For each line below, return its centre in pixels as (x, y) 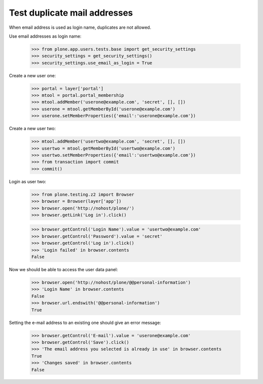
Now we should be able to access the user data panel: (64, 270)
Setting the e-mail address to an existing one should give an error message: (85, 322)
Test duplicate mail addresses (71, 13)
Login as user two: (28, 181)
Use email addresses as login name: (45, 36)
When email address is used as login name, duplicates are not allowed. (80, 27)
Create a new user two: (32, 128)
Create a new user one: (32, 75)
